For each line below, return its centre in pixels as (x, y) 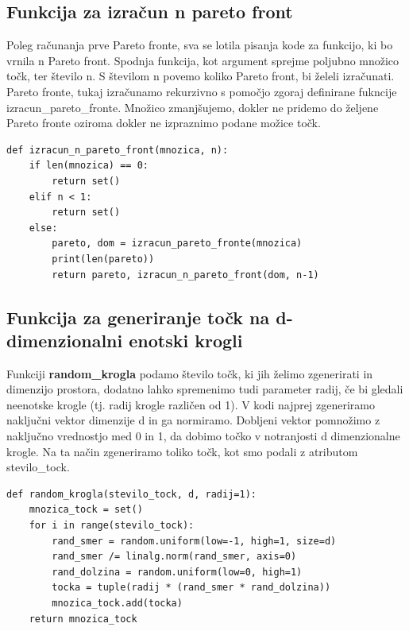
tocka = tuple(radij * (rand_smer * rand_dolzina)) (191, 588)
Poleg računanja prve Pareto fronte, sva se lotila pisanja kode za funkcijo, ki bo (200, 45)
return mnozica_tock (83, 619)
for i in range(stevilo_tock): (112, 526)
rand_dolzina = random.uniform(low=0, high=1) (177, 572)
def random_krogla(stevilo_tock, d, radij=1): (131, 494)
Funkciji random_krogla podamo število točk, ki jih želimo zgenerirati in (190, 373)
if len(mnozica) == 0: (89, 166)
